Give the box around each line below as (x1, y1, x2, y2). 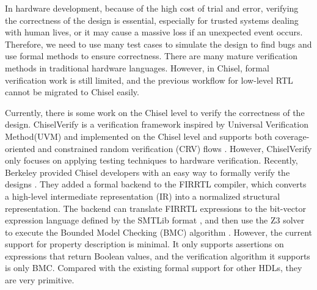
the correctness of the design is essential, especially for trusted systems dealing (5, 13, 299, 26)
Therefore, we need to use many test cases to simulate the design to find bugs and (5, 37, 312, 50)
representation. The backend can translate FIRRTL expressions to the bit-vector (5, 201, 306, 214)
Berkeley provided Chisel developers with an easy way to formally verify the (5, 165, 290, 178)
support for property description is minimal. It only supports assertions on (5, 237, 284, 250)
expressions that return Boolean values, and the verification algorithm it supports (5, 249, 310, 262)
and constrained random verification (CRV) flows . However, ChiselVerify (38, 142, 312, 154)
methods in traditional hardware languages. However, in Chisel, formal (5, 61, 269, 74)
